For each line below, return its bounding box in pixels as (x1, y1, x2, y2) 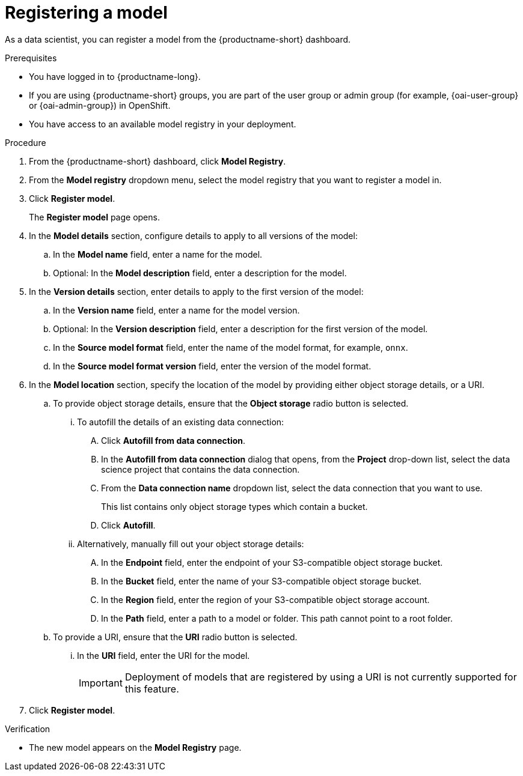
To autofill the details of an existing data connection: (77, 416, 284, 427)
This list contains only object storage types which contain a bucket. (101, 501, 368, 512)
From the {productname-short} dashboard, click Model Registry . (29, 156, 286, 166)
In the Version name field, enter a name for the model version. (53, 305, 300, 315)
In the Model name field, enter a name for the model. (53, 249, 263, 259)
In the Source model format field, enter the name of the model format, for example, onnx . (53, 342, 408, 353)
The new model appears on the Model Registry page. (29, 742, 242, 753)
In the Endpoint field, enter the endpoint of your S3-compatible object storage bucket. (101, 557, 443, 568)
